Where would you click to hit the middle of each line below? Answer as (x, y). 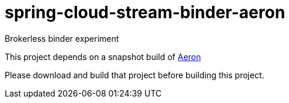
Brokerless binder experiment (62, 38)
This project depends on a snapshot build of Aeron (103, 57)
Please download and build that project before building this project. (135, 75)
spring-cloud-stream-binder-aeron (145, 12)
